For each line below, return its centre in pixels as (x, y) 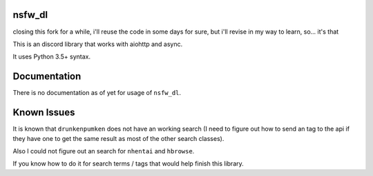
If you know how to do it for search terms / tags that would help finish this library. (128, 164)
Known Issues (44, 112)
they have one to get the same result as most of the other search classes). (118, 138)
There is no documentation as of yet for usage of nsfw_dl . (97, 93)
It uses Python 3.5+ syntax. (52, 57)
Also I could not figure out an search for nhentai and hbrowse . (104, 151)
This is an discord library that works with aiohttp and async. (98, 44)
